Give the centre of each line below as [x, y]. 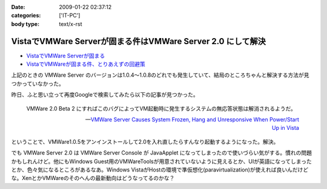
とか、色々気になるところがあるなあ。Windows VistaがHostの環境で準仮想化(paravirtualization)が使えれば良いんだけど [160, 170]
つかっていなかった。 [38, 83]
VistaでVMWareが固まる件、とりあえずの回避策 [86, 64]
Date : [18, 7]
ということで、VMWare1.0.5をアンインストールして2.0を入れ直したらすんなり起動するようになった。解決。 [145, 141]
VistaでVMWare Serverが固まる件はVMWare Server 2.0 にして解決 [139, 41]
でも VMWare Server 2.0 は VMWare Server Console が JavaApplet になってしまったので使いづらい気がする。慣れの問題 [161, 153]
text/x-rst [71, 24]
